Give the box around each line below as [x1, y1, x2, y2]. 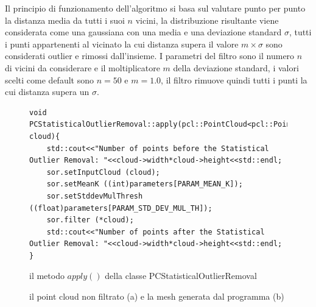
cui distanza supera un [5, 85, 90, 98]
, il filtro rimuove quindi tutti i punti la [161, 73, 307, 86]
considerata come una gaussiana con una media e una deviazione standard [5, 26, 282, 38]
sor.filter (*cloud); [46, 216, 134, 225]
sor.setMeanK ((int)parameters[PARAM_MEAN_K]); [46, 180, 243, 189]
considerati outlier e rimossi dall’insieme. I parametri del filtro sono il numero [5, 49, 295, 62]
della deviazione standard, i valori [173, 61, 299, 74]
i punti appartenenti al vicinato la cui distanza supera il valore [5, 37, 239, 50]
